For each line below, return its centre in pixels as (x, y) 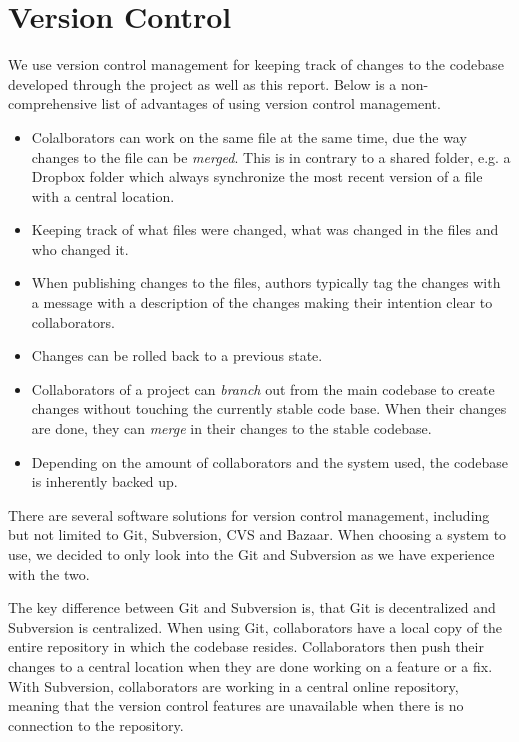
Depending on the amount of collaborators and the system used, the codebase (270, 461)
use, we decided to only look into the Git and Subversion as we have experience (251, 554)
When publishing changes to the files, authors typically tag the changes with (266, 282)
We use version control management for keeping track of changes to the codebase (256, 64)
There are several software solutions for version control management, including (249, 514)
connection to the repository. (96, 724)
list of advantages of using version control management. (271, 103)
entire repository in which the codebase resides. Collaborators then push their (246, 646)
